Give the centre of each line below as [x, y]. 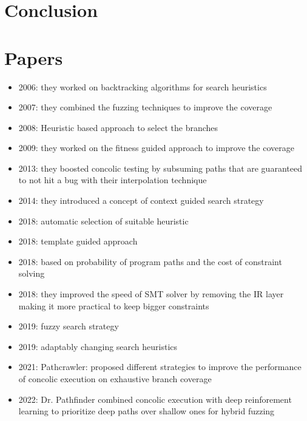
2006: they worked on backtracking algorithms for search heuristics [143, 86]
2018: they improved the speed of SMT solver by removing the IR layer [151, 294]
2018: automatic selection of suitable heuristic [103, 221]
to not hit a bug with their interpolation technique [113, 180]
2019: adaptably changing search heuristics [98, 346]
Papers [34, 57]
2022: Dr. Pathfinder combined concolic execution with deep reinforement [155, 399]
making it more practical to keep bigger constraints [114, 305]
